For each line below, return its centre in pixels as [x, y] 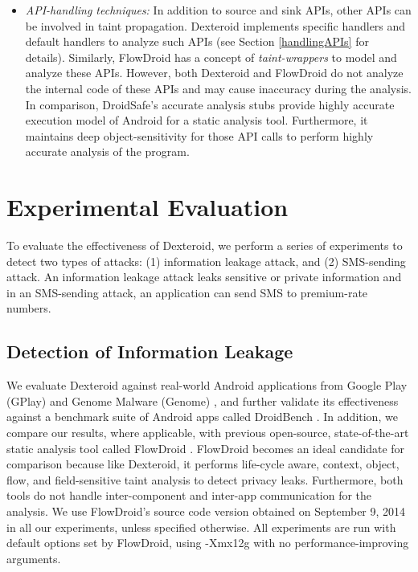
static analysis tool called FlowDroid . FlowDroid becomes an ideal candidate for [206, 448]
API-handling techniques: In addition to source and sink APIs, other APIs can [218, 10]
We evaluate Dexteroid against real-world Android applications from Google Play [207, 385]
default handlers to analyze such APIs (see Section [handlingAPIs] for [197, 41]
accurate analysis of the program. [107, 151]
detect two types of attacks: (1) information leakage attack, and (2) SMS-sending [206, 261]
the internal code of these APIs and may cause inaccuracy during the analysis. [218, 88]
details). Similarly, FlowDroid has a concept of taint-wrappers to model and [211, 57]
